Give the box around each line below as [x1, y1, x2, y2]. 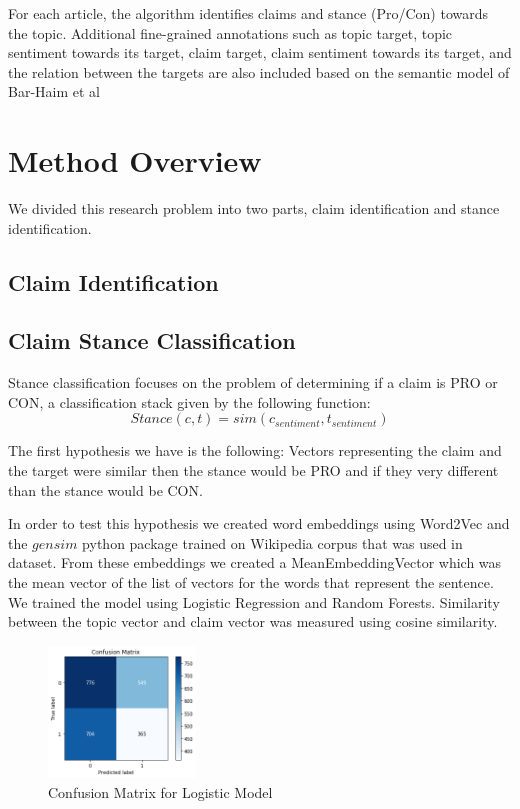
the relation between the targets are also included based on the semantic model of [8, 61, 510, 82]
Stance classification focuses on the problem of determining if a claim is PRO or [8, 372, 498, 393]
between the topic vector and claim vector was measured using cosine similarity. [8, 611, 498, 632]
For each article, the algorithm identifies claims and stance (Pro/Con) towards [8, 3, 488, 23]
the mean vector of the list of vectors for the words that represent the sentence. [8, 572, 494, 593]
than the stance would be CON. [8, 479, 203, 500]
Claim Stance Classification [8, 325, 296, 356]
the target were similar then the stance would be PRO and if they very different [8, 460, 499, 481]
